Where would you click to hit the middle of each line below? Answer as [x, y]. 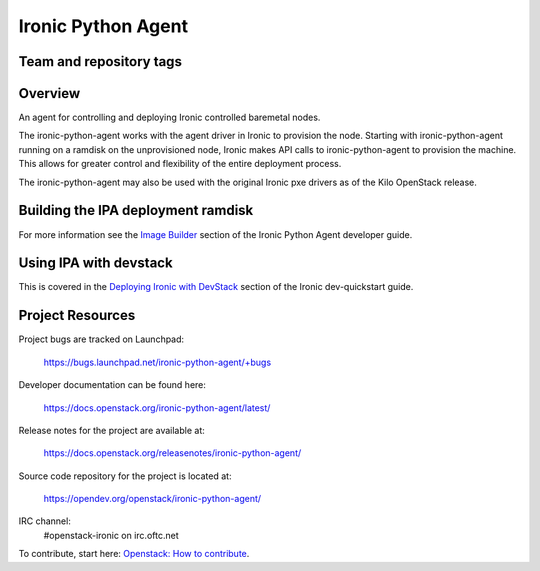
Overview [49, 93]
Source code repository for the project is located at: [125, 476]
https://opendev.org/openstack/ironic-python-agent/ [152, 499]
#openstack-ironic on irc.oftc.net [111, 535]
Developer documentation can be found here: [112, 385]
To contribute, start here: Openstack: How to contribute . [134, 554]
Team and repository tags [100, 61]
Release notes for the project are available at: [111, 430]
